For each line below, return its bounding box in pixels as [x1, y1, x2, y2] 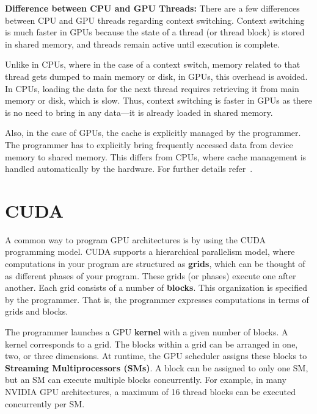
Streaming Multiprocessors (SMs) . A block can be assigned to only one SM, [5, 361, 308, 374]
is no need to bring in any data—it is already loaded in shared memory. [5, 105, 273, 118]
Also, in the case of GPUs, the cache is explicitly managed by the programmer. [5, 126, 301, 139]
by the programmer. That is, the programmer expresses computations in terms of [5, 293, 309, 305]
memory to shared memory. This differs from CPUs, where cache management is [5, 150, 307, 163]
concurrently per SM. [5, 397, 85, 410]
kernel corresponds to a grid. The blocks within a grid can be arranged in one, [5, 337, 298, 350]
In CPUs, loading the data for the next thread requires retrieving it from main [5, 82, 299, 95]
